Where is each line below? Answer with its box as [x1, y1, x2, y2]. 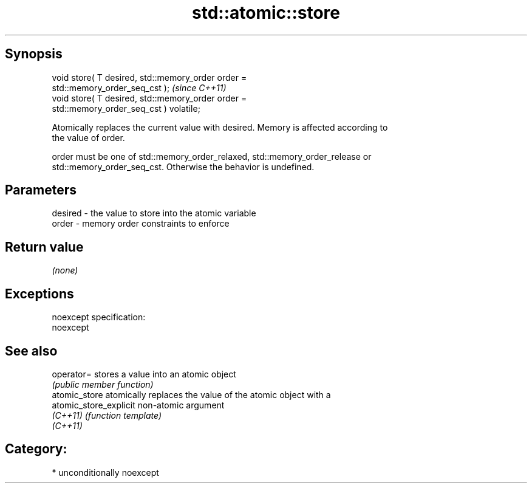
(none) [52, 265, 78, 276]
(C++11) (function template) [52, 410, 162, 421]
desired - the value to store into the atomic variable [52, 208, 256, 219]
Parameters [5, 182, 77, 198]
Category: [5, 441, 67, 457]
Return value [5, 239, 84, 255]
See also [5, 343, 58, 359]
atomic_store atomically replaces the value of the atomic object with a [52, 389, 331, 400]
